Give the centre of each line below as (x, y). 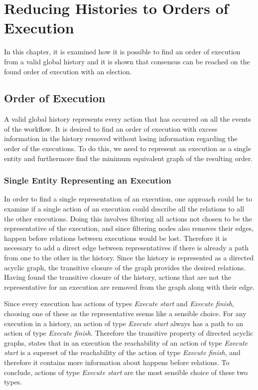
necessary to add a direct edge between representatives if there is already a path (126, 248)
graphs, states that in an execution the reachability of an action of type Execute (126, 342)
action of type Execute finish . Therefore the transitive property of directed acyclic (129, 333)
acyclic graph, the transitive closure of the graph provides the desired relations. (125, 267)
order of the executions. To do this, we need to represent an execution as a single (128, 148)
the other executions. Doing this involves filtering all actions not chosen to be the (128, 218)
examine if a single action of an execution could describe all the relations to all (124, 209)
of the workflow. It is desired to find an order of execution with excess (111, 128)
